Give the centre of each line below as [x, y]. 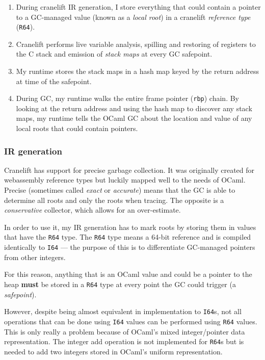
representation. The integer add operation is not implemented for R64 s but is [124, 341]
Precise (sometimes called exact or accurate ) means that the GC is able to [120, 190]
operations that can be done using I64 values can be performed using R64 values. [131, 321]
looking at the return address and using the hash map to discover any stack [134, 108]
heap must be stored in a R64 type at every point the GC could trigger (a [120, 284]
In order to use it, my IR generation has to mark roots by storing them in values [130, 227]
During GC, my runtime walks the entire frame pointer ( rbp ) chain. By [127, 98]
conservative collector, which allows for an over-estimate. [92, 210]
